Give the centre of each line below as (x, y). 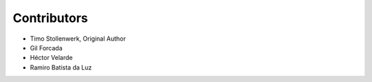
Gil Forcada (46, 48)
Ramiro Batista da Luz (61, 67)
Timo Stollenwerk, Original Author (78, 39)
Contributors (51, 18)
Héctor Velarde (51, 58)
